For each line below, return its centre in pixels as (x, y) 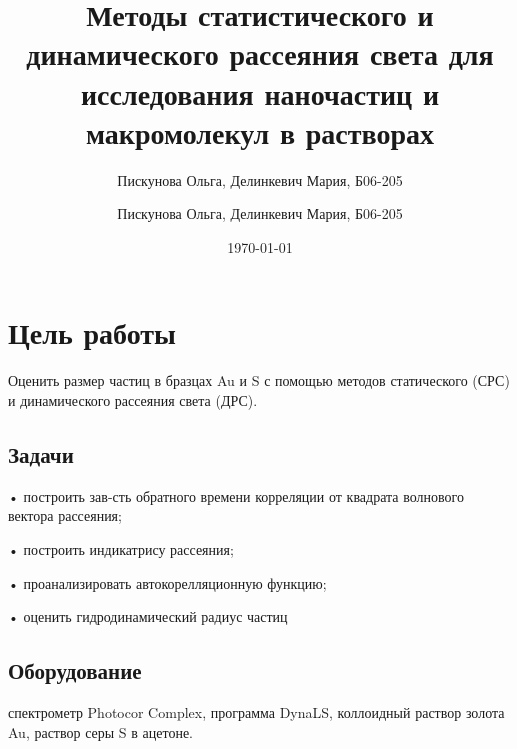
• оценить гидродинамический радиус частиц (148, 616)
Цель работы (92, 332)
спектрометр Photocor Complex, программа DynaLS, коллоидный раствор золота (256, 711)
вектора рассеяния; (65, 515)
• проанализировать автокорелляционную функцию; (167, 582)
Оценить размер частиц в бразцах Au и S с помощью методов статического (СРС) (259, 380)
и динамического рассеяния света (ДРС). (133, 400)
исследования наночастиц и (260, 92)
